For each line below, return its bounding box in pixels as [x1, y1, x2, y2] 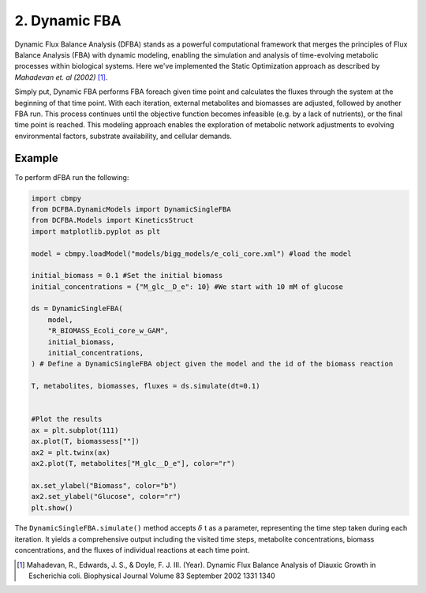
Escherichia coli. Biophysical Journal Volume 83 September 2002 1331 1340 [28, 571, 275, 580]
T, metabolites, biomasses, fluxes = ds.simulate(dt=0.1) [31, 381, 260, 391]
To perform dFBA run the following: [14, 172, 129, 182]
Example [14, 152, 58, 165]
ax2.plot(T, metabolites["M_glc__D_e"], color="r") [31, 459, 236, 467]
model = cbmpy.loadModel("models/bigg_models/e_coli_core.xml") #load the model [31, 249, 352, 258]
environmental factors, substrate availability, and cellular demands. [14, 131, 233, 141]
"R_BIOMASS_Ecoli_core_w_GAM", [47, 326, 169, 336]
